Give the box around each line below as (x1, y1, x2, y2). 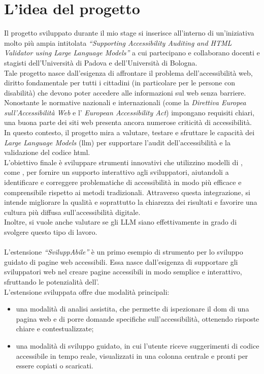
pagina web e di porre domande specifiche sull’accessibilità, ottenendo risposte (16, 313, 259, 324)
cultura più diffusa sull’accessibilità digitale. (4, 206, 141, 217)
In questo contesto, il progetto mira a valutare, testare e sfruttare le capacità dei (4, 127, 255, 138)
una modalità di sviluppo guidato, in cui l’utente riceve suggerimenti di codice (16, 340, 259, 351)
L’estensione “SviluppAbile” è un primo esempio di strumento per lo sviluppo (4, 246, 243, 257)
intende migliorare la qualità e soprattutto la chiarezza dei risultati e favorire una (4, 197, 257, 207)
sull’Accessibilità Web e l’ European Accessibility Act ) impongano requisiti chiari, (4, 107, 255, 117)
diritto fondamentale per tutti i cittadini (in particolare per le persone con (4, 77, 235, 88)
